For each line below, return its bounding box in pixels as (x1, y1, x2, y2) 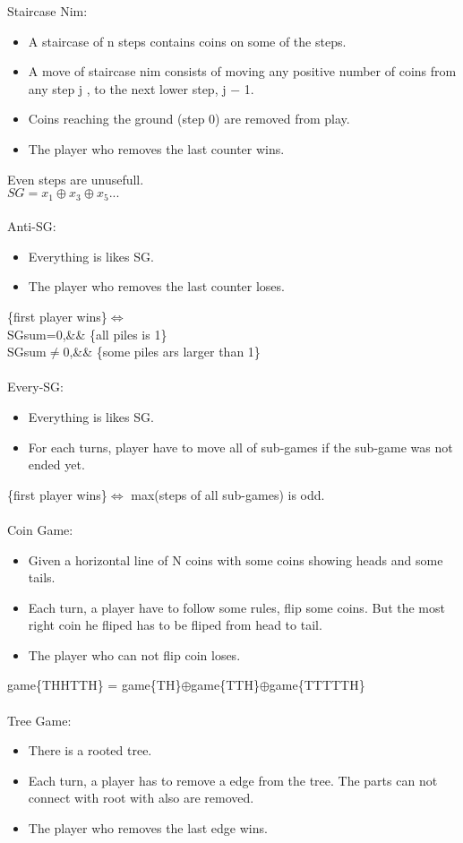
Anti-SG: (7, 217, 56, 236)
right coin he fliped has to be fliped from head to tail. (28, 615, 322, 634)
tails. (28, 568, 56, 587)
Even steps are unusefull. (7, 169, 144, 188)
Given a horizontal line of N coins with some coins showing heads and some (28, 550, 443, 569)
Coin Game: (7, 520, 73, 538)
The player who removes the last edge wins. (28, 819, 268, 838)
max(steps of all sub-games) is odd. (131, 485, 325, 503)
